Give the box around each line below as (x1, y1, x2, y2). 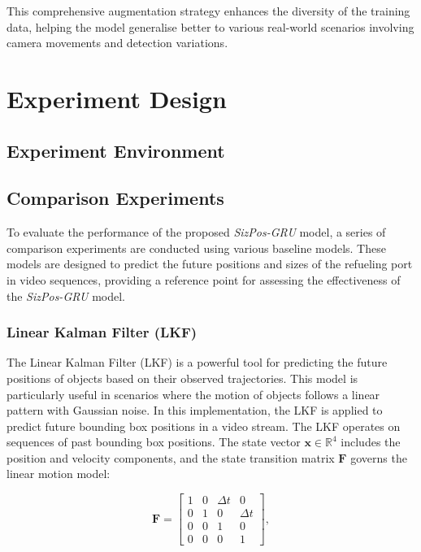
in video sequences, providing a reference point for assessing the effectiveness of (7, 271, 401, 288)
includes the (341, 433, 401, 450)
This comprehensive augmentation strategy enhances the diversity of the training (7, 2, 410, 19)
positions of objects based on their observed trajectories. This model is (7, 369, 358, 386)
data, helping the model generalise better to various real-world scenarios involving (7, 18, 414, 35)
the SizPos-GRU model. (7, 287, 125, 304)
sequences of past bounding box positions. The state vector (7, 433, 301, 450)
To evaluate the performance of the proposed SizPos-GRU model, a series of (7, 224, 386, 241)
